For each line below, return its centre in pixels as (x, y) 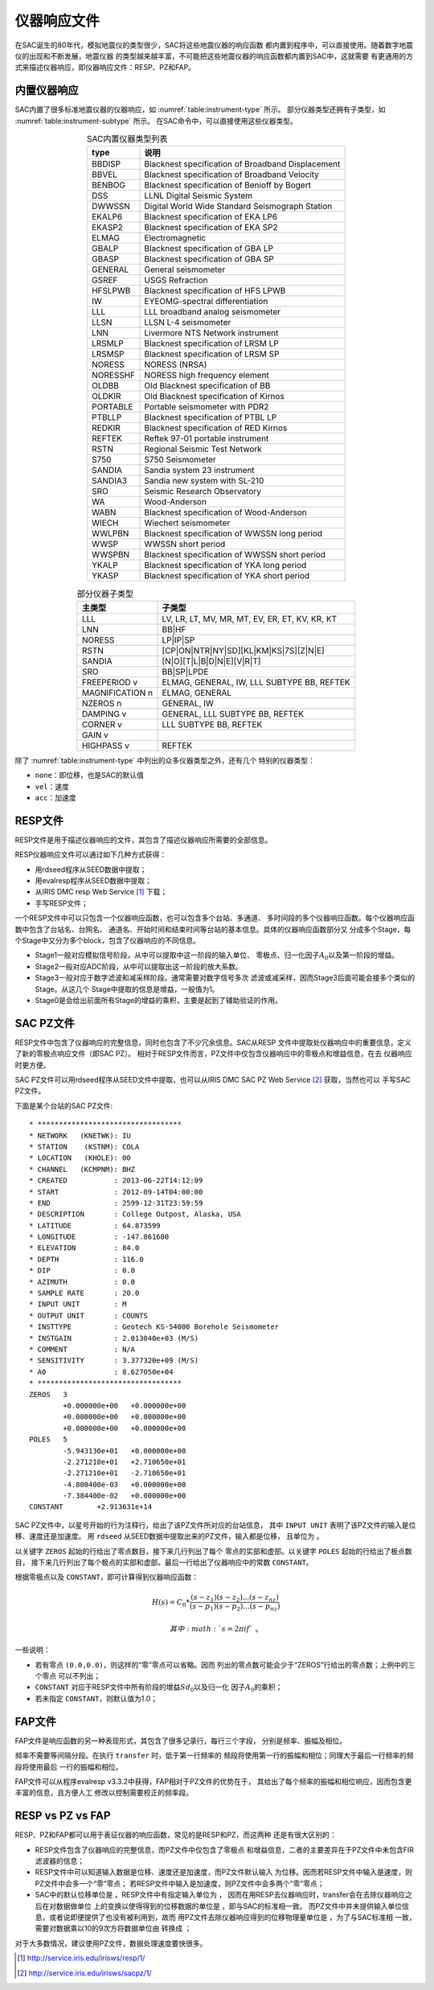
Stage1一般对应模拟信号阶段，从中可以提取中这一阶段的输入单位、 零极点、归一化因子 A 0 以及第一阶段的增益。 (217, 956)
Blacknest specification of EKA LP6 (211, 217)
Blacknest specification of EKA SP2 (211, 228)
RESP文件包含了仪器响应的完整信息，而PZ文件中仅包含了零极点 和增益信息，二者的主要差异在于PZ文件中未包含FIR (224, 1849)
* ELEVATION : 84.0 (84, 1248)
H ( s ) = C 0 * (171, 1603)
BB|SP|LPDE (185, 672)
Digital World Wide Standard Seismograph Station (238, 207)
